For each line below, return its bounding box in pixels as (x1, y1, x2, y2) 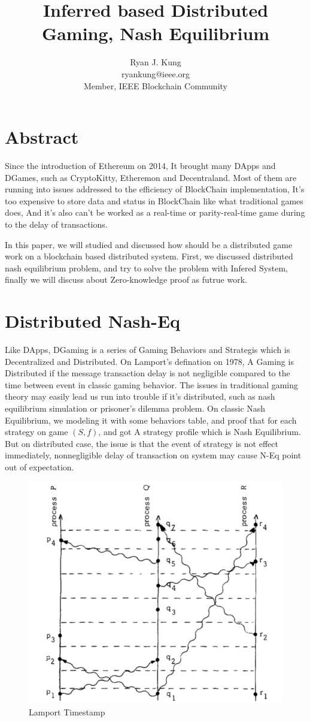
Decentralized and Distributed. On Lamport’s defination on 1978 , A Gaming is (5, 355, 294, 367)
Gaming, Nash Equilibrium (41, 21, 270, 46)
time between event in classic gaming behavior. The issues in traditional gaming (5, 378, 299, 391)
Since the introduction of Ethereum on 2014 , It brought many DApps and (5, 159, 276, 172)
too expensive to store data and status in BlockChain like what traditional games (5, 194, 303, 207)
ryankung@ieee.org (121, 67, 190, 80)
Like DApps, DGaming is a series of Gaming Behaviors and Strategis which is (5, 343, 290, 356)
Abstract (5, 125, 79, 149)
